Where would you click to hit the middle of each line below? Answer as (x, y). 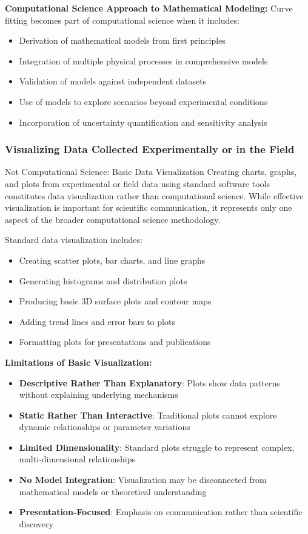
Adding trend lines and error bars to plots (97, 321)
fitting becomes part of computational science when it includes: (122, 20)
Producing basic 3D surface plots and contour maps (115, 301)
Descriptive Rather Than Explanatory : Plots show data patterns (149, 382)
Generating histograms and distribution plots (103, 280)
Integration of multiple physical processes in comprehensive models (143, 60)
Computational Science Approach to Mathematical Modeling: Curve (149, 8)
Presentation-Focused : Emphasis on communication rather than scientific (161, 512)
